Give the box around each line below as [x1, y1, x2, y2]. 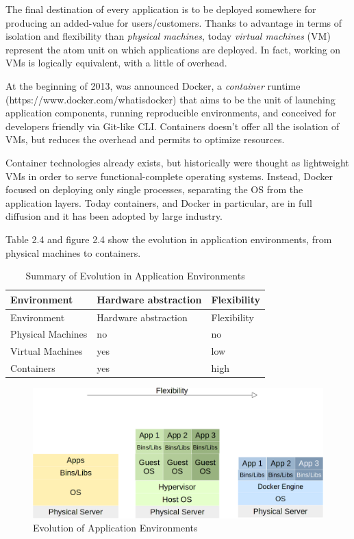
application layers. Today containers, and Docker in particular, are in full [5, 195, 312, 210]
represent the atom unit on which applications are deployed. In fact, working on [5, 42, 341, 56]
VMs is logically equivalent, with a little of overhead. [5, 55, 227, 70]
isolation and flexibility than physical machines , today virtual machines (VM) [5, 29, 331, 43]
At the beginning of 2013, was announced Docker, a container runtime [5, 78, 301, 92]
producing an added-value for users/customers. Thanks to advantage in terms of [5, 15, 342, 29]
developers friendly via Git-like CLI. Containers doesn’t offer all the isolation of [5, 118, 340, 133]
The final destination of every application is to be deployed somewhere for [5, 2, 316, 16]
